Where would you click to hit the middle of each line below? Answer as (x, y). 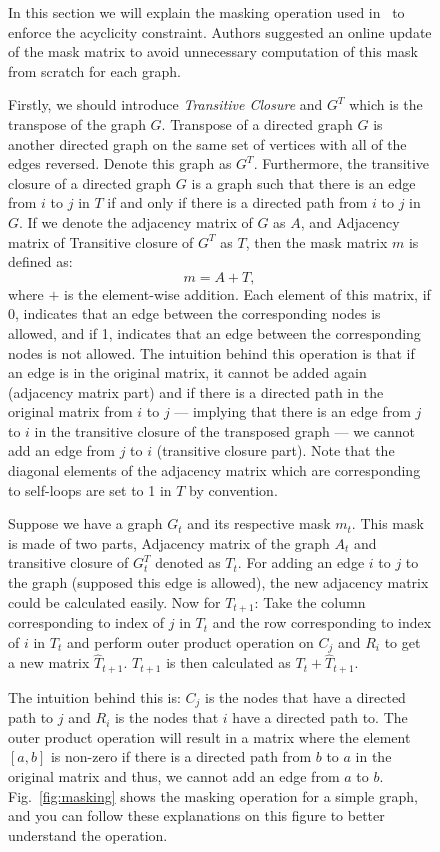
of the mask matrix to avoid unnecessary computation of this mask (213, 51)
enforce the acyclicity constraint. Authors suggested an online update (220, 31)
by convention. (233, 489)
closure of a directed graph (90, 182)
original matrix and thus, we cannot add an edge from (174, 776)
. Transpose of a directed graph (257, 123)
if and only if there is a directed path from (237, 202)
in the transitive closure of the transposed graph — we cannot (225, 430)
